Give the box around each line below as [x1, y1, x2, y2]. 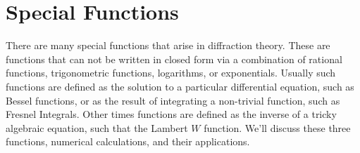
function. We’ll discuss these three [204, 120, 351, 135]
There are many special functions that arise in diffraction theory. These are [6, 38, 330, 53]
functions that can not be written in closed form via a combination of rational [6, 51, 342, 66]
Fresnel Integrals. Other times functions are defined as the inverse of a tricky [6, 107, 337, 121]
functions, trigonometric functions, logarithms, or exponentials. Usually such [6, 65, 336, 80]
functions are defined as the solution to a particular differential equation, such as [6, 79, 354, 93]
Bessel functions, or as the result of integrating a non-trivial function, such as [6, 93, 340, 107]
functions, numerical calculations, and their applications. [6, 134, 250, 149]
